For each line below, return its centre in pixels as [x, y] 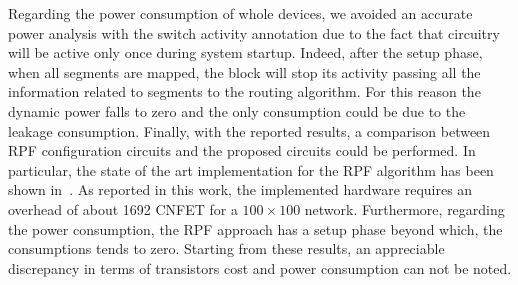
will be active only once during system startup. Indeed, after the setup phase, [245, 52]
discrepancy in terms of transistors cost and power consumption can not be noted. [260, 267]
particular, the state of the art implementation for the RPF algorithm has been [251, 169]
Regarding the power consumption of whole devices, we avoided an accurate [240, 13]
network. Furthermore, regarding [404, 208]
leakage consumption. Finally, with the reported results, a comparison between [249, 130]
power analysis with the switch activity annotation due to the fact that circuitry [254, 32]
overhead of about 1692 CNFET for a [123, 208]
